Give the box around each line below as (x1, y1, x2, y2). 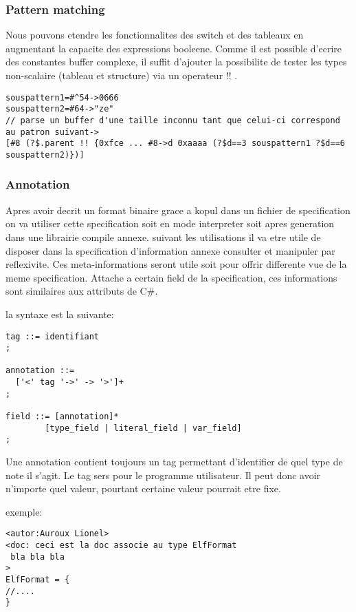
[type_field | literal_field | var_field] (45, 423, 242, 433)
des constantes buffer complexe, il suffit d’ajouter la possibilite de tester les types (5, 54, 347, 69)
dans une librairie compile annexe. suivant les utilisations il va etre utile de (5, 229, 321, 244)
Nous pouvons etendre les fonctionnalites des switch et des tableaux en (5, 28, 304, 42)
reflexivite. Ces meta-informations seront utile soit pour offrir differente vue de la (5, 257, 347, 271)
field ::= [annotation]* (5, 412, 119, 422)
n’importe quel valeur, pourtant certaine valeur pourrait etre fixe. (5, 481, 281, 496)
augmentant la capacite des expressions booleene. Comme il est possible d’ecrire (5, 41, 342, 55)
